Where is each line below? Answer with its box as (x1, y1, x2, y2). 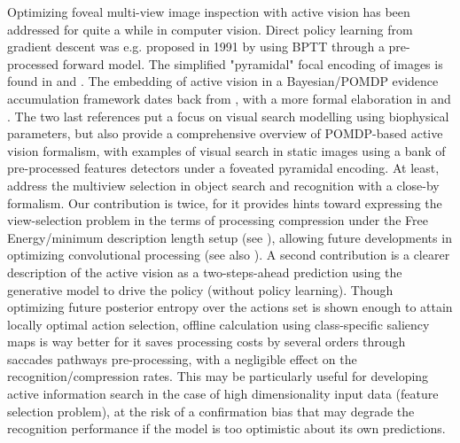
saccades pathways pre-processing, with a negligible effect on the (7, 349, 357, 368)
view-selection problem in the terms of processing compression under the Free (7, 211, 428, 229)
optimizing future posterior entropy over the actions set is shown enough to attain (7, 298, 453, 316)
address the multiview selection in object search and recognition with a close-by (7, 175, 440, 194)
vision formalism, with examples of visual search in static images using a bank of (7, 141, 446, 159)
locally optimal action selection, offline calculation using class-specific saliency (7, 315, 430, 333)
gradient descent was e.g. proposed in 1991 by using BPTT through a (7, 37, 385, 56)
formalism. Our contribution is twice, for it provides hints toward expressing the (7, 193, 442, 212)
